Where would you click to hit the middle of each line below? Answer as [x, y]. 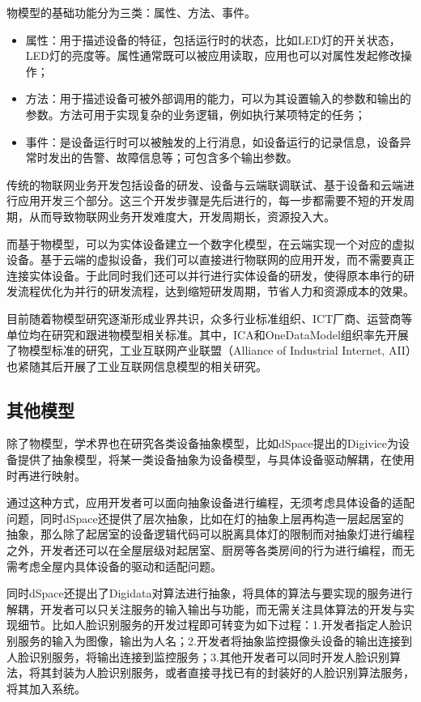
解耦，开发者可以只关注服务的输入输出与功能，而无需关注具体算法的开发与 [205, 608]
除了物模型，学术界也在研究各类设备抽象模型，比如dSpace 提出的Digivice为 [202, 443]
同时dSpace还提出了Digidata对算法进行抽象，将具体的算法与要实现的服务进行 [210, 593]
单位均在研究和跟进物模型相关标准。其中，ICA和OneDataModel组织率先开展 [208, 334]
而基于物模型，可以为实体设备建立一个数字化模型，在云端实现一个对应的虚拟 [210, 243]
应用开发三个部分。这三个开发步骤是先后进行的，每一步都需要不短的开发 [210, 200]
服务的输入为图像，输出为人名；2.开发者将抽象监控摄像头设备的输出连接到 [215, 641]
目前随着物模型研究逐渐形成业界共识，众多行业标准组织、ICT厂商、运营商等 [210, 318]
